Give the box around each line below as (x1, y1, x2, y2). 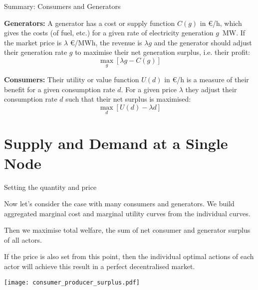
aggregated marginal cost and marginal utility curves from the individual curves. (4, 208, 251, 218)
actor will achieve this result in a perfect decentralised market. (4, 261, 195, 272)
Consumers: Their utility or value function (4, 74, 139, 85)
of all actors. (4, 234, 42, 245)
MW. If (222, 27, 246, 38)
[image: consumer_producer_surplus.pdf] (4, 279, 140, 286)
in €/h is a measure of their (164, 74, 249, 85)
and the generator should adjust (154, 37, 252, 47)
